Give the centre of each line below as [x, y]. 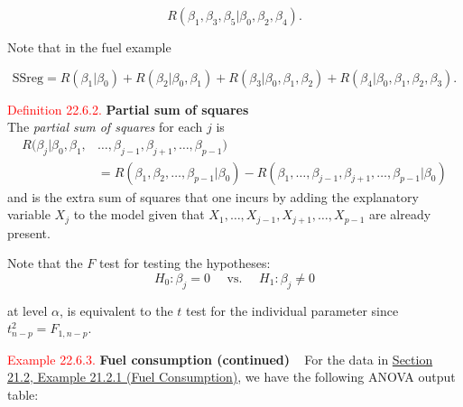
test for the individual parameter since [292, 310]
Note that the [45, 263]
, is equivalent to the [116, 310]
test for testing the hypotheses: [185, 263]
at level [28, 310]
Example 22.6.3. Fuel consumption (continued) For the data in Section [220, 359]
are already [400, 214]
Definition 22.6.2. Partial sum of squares [128, 109]
